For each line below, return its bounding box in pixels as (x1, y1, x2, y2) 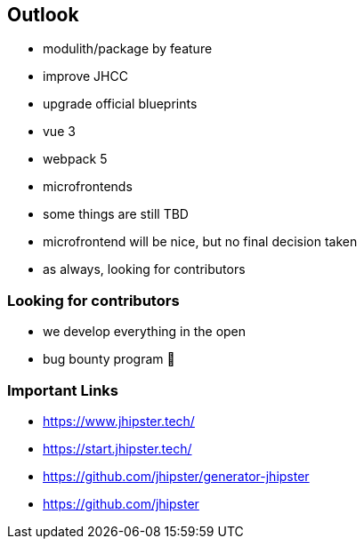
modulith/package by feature (43, 41, 213, 57)
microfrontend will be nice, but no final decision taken (43, 234, 358, 250)
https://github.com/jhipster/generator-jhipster (43, 468, 310, 484)
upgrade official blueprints (43, 96, 198, 112)
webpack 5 (43, 151, 108, 167)
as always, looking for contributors (43, 261, 246, 277)
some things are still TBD (43, 206, 189, 222)
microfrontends (43, 179, 133, 195)
